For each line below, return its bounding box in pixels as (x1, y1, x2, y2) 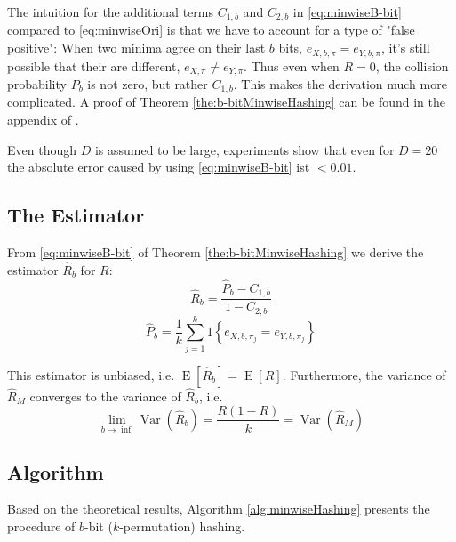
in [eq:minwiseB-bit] (292, 3, 402, 20)
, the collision (375, 56, 449, 75)
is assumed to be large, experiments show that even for (94, 140, 395, 158)
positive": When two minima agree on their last (7, 38, 266, 57)
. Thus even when (244, 56, 340, 75)
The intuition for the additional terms (7, 3, 213, 20)
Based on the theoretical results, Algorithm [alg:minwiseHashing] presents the (7, 499, 430, 518)
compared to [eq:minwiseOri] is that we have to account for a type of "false (7, 20, 415, 39)
